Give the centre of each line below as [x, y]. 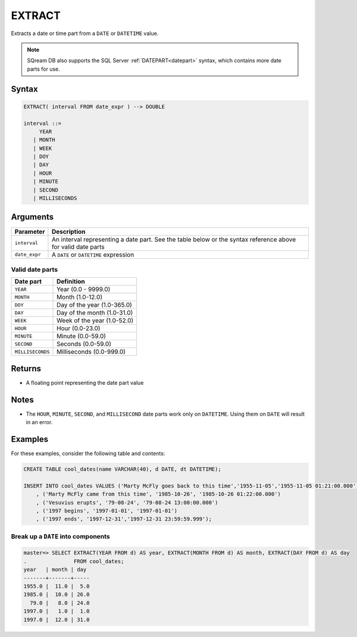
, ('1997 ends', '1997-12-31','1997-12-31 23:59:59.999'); [124, 519]
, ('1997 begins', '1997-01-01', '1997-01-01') [107, 511]
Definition [71, 281]
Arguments [32, 217]
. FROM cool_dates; [74, 561]
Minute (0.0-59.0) [82, 336]
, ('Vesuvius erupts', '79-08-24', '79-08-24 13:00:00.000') [127, 502]
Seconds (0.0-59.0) [84, 344]
